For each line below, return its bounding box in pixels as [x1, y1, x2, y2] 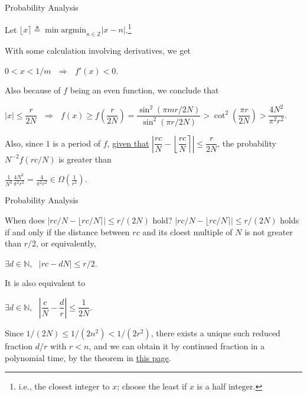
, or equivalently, [36, 237, 96, 249]
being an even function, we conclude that [70, 84, 219, 96]
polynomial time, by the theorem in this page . [5, 351, 171, 363]
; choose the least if [117, 380, 187, 392]
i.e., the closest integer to [18, 380, 110, 392]
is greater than [58, 152, 112, 165]
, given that [107, 137, 149, 149]
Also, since [5, 137, 44, 149]
